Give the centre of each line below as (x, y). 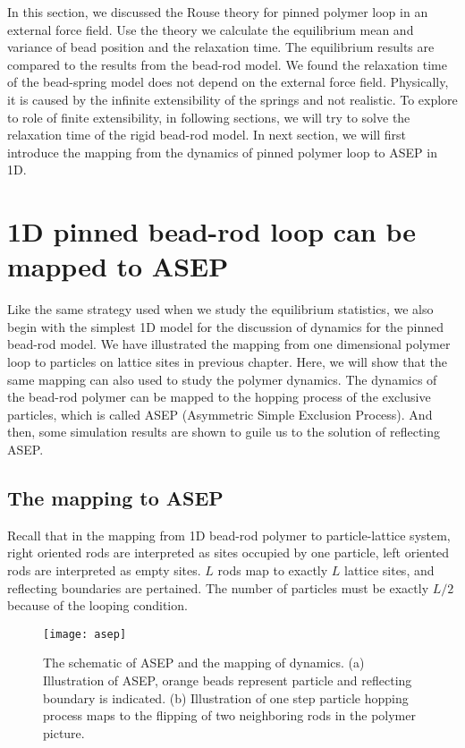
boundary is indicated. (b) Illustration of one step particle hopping (226, 697)
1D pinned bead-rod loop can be (211, 231)
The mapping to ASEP (115, 497)
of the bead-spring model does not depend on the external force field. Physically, (228, 82)
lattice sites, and (389, 569)
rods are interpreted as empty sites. (104, 569)
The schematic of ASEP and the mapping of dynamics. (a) (204, 663)
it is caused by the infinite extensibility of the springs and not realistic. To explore (232, 99)
